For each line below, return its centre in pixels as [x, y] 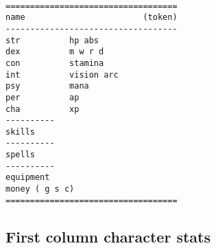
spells [20, 155]
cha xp [43, 109]
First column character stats [108, 236]
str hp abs [52, 40]
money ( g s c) [40, 189]
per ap [43, 97]
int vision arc [62, 75]
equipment [28, 178]
